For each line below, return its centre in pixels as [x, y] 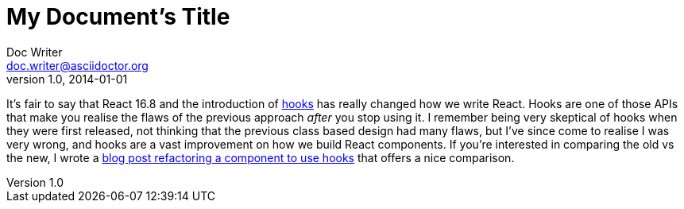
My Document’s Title [118, 17]
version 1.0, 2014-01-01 [67, 79]
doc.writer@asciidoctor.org [77, 65]
